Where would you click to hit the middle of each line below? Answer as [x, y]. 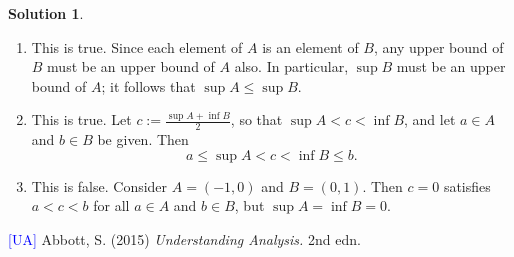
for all [111, 205]
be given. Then [143, 139]
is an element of [310, 46]
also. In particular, [291, 66]
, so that [256, 119]
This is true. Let [81, 119]
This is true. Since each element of [137, 46]
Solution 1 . [46, 13]
